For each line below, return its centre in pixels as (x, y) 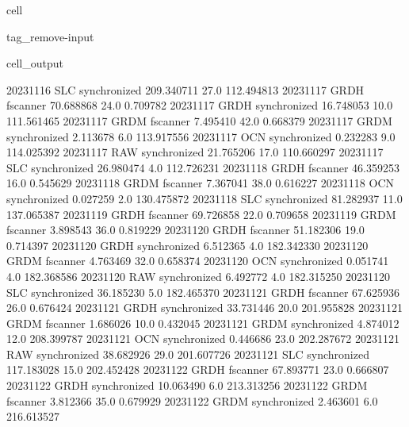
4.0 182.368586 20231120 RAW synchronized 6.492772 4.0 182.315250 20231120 (199, 276)
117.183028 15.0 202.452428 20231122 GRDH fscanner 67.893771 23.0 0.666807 (198, 369)
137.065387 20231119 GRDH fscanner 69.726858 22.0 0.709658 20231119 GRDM (201, 214)
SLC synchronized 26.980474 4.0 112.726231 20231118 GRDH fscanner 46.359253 (203, 167)
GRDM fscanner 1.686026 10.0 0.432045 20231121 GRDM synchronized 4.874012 (203, 323)
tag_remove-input (50, 36)
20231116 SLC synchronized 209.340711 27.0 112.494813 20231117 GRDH (185, 89)
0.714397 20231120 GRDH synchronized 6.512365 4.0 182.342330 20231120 (187, 245)
